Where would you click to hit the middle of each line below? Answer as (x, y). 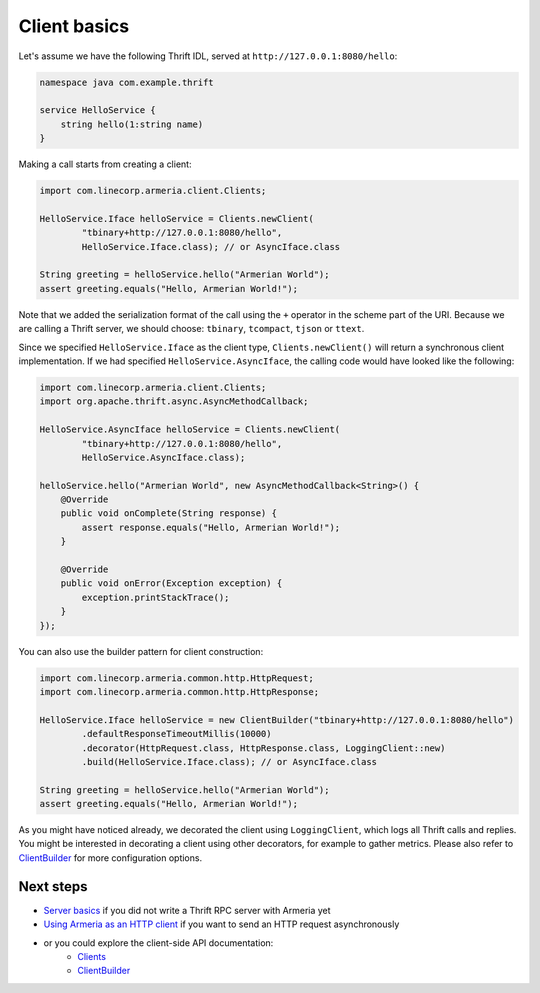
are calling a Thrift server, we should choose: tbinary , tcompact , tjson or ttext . (191, 329)
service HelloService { (98, 110)
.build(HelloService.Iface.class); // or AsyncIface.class (229, 761)
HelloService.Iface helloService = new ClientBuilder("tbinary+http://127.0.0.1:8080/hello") (277, 719)
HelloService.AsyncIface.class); (163, 457)
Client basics (74, 26)
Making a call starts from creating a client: (105, 164)
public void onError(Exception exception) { (171, 583)
